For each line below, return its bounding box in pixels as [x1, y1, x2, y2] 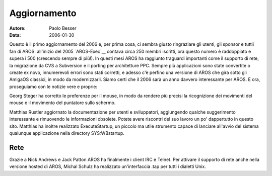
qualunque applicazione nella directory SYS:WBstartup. [9, 130, 124, 136]
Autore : [9, 25, 26, 31]
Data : [9, 32, 21, 38]
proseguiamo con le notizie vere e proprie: [9, 83, 98, 90]
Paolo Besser [49, 25, 77, 31]
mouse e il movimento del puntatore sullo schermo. [9, 100, 116, 106]
